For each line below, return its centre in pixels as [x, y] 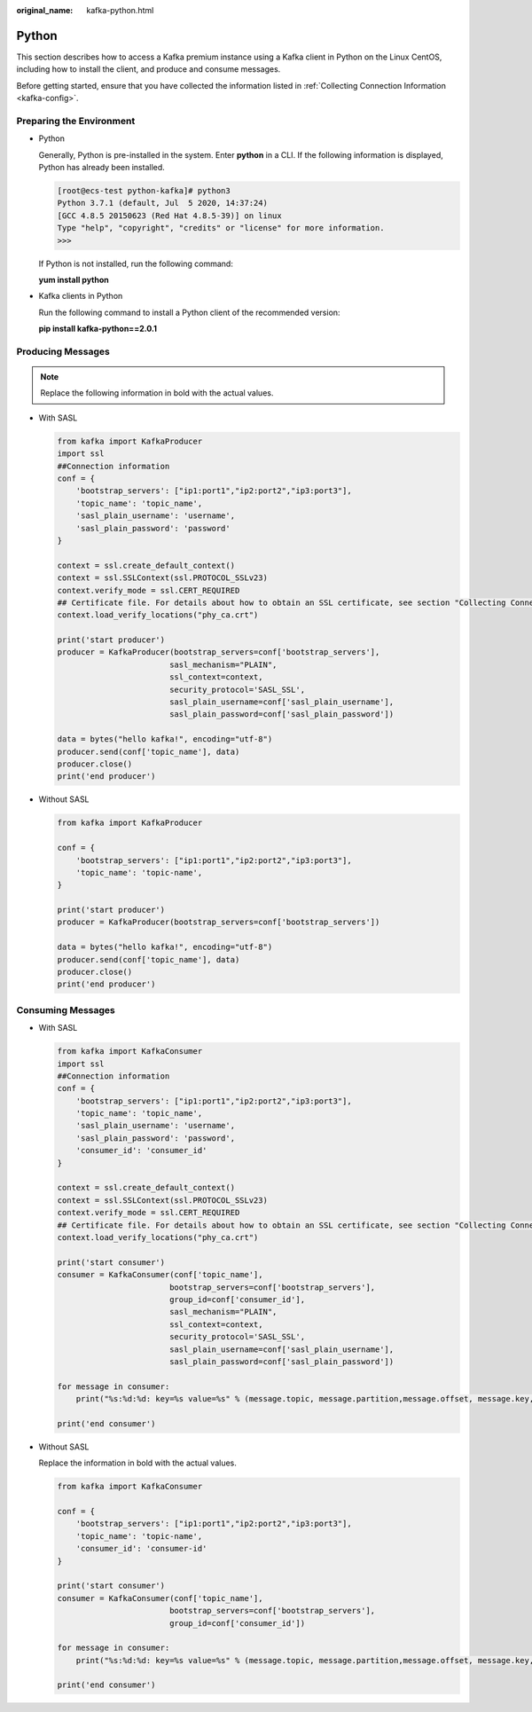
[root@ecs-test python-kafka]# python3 [144, 190]
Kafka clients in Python [81, 296]
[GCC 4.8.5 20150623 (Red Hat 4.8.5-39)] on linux [170, 216]
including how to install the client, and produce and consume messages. [149, 69]
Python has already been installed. [102, 167]
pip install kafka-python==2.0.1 [98, 329]
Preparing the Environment [76, 121]
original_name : [45, 10]
